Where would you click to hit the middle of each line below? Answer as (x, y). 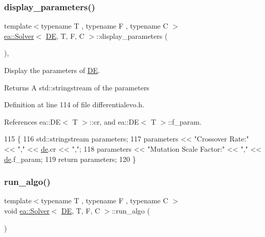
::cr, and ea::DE (114, 121)
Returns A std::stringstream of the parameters (77, 87)
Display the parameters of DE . (52, 70)
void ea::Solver (27, 210)
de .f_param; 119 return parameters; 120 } (70, 159)
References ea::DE (32, 121)
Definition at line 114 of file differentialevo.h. (74, 104)
